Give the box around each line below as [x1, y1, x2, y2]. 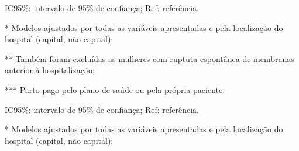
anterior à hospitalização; [5, 64, 95, 76]
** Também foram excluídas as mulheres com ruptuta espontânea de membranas [5, 52, 294, 64]
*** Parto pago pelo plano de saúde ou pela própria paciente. [5, 83, 225, 95]
